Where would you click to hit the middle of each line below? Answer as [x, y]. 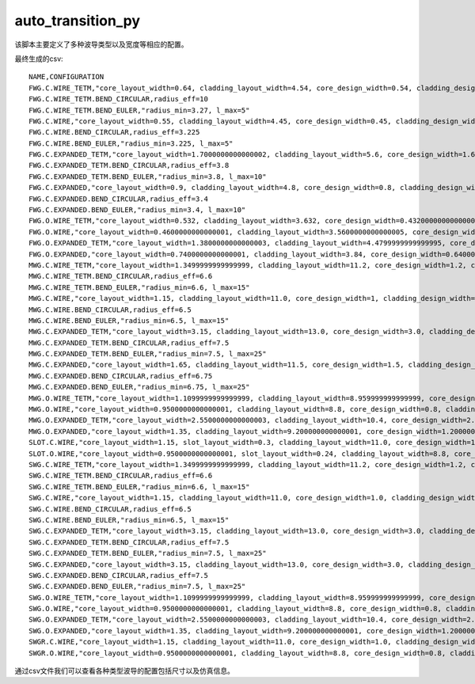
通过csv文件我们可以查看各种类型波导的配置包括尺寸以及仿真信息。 [125, 671]
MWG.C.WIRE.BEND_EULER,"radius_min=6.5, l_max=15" [129, 320]
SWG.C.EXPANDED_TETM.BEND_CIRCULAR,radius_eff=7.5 [129, 542]
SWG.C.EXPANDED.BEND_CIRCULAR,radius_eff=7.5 [119, 575]
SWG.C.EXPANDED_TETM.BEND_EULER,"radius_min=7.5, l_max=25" [148, 553]
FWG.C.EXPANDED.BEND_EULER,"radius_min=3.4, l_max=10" [137, 210]
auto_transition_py [78, 21]
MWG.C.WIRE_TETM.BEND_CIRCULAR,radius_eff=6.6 [121, 276]
